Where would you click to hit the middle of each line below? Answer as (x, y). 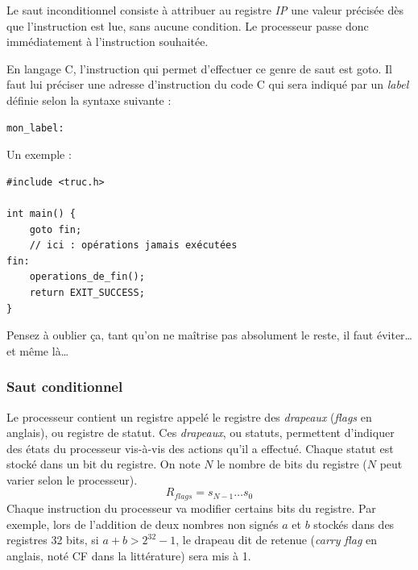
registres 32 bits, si (53, 540)
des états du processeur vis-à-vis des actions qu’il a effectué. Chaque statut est (200, 448)
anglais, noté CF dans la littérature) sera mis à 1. (129, 555)
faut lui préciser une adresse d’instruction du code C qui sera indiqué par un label (208, 84)
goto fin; (56, 229)
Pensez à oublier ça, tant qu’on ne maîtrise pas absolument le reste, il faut (190, 335)
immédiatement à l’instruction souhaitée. (108, 42)
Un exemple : (39, 154)
